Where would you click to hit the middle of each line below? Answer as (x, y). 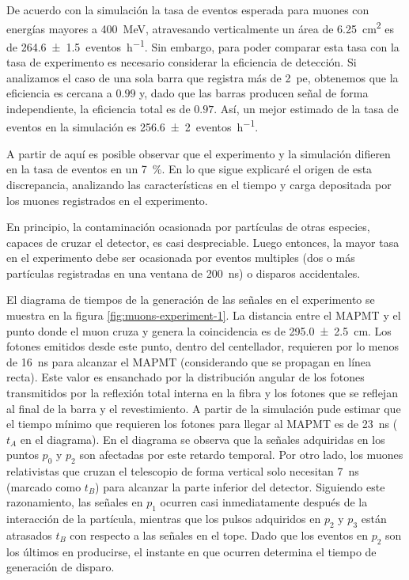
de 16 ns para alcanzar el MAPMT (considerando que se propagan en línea (189, 361)
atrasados (29, 535)
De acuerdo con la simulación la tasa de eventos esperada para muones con (188, 9)
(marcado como (44, 486)
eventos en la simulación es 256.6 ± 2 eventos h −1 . (133, 126)
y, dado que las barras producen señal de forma (254, 93)
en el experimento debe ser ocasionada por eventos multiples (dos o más (181, 258)
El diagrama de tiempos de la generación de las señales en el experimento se (191, 299)
